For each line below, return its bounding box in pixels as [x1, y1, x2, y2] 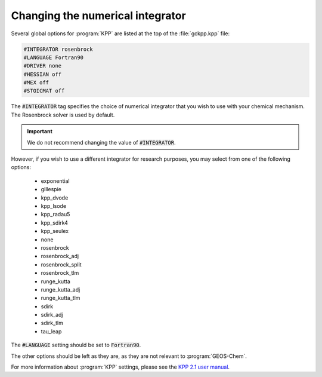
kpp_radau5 [41, 211, 70, 218]
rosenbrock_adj [41, 253, 79, 260]
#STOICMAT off [23, 87, 65, 94]
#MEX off [23, 79, 49, 86]
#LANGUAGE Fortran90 [23, 54, 83, 61]
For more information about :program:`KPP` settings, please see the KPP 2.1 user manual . [11, 363, 230, 370]
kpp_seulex [41, 228, 69, 235]
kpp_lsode [41, 202, 67, 209]
